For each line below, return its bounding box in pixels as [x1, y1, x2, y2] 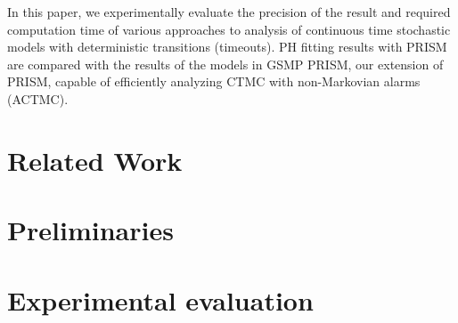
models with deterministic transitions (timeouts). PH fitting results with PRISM [7, 37, 447, 56]
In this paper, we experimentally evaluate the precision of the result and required [7, 3, 451, 20]
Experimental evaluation [7, 281, 314, 318]
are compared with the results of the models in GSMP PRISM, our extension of [7, 54, 444, 73]
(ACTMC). [7, 89, 69, 108]
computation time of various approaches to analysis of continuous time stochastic [7, 20, 451, 38]
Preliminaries [7, 212, 174, 248]
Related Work [7, 141, 183, 178]
